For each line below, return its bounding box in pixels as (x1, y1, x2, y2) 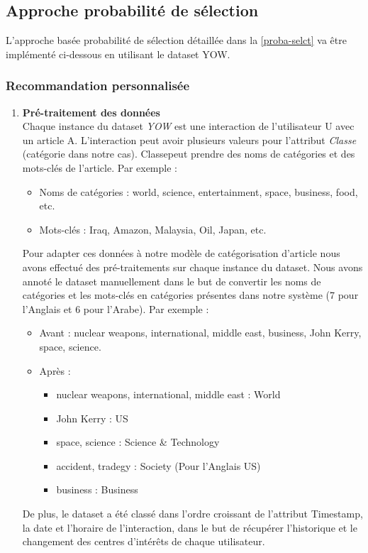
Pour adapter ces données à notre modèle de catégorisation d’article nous (22, 246, 340, 261)
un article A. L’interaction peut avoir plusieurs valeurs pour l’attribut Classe (22, 132, 357, 147)
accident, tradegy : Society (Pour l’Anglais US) (56, 458, 261, 473)
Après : (39, 363, 71, 378)
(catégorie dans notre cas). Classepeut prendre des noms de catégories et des (22, 146, 355, 161)
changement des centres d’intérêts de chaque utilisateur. (22, 534, 265, 549)
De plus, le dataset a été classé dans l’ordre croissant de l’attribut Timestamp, (22, 506, 363, 521)
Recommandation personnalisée (6, 77, 190, 94)
